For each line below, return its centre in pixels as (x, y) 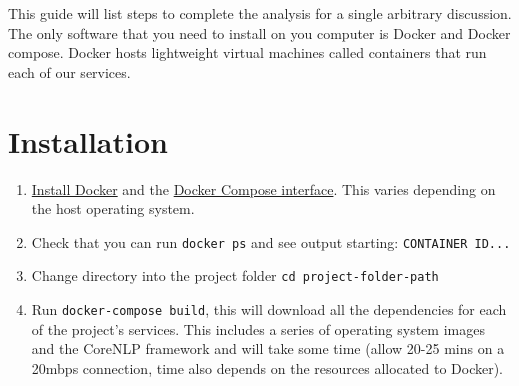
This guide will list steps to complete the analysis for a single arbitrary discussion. (260, 13)
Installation (88, 140)
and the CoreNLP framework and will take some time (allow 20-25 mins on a (268, 348)
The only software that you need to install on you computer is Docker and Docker (259, 32)
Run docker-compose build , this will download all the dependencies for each (269, 309)
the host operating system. (113, 208)
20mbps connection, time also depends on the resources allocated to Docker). (267, 367)
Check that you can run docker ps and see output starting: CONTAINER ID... (271, 241)
